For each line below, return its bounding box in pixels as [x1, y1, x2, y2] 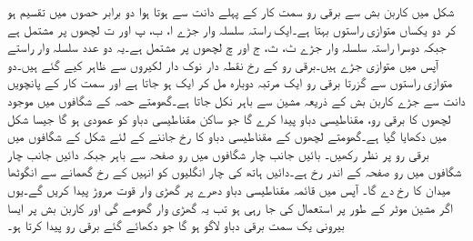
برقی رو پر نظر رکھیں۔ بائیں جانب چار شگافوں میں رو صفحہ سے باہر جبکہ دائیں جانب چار [7, 144, 429, 163]
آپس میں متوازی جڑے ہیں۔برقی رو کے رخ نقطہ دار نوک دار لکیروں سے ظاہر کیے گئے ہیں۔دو [7, 55, 438, 74]
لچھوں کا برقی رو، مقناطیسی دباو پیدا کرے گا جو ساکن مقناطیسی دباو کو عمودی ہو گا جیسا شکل [7, 108, 451, 127]
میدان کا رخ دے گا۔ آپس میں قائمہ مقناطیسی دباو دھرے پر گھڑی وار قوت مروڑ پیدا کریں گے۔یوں [7, 179, 451, 198]
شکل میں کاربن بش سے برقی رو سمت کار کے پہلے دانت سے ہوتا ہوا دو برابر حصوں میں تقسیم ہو [7, 2, 455, 20]
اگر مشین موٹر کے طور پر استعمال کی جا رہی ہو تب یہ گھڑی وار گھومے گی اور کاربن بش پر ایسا [7, 197, 453, 216]
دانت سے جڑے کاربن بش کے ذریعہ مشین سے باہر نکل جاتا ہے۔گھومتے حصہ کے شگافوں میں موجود [7, 90, 466, 109]
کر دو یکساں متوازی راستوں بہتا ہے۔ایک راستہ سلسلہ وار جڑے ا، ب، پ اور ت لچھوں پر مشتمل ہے [7, 19, 457, 38]
